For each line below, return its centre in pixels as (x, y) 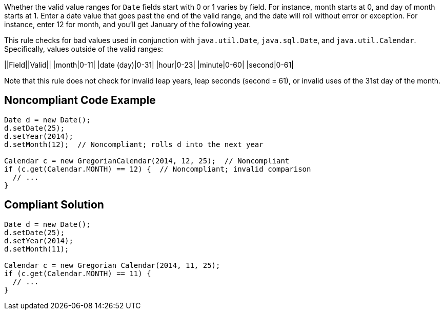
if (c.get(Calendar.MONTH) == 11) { (78, 273)
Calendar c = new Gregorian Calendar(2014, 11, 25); (112, 265)
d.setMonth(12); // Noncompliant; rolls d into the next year (134, 144)
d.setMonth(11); (37, 249)
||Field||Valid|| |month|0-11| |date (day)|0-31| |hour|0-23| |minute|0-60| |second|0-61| (149, 65)
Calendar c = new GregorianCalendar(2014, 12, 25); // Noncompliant (147, 161)
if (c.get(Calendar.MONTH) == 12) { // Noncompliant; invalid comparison (158, 169)
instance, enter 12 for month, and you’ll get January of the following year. (128, 24)
